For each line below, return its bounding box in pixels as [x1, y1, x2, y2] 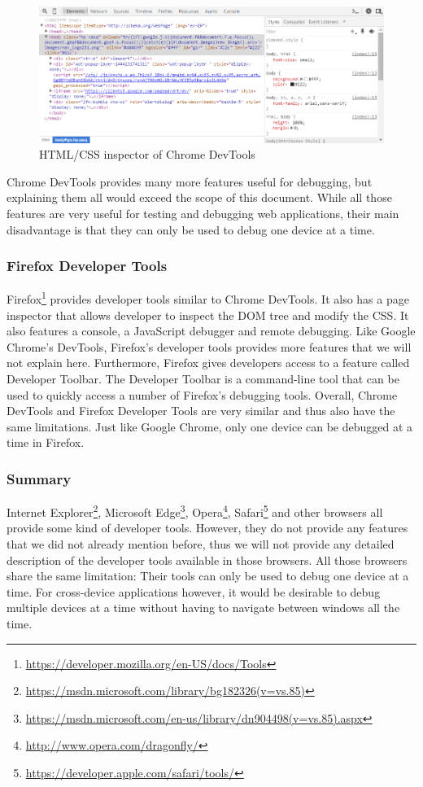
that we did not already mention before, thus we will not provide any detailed [7, 536, 395, 552]
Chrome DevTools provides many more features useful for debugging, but [7, 173, 373, 190]
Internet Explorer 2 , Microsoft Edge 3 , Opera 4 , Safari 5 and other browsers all [7, 501, 383, 520]
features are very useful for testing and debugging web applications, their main [7, 204, 399, 221]
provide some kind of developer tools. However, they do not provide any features [7, 519, 408, 536]
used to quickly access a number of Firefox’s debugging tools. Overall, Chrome [7, 386, 398, 403]
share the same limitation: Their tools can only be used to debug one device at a [7, 567, 409, 584]
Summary [7, 468, 72, 488]
